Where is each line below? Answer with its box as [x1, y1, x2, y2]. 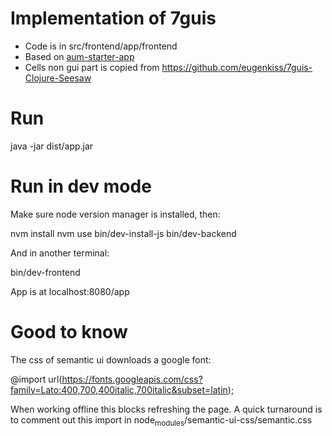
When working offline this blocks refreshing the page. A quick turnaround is [10, 403, 323, 415]
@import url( [10, 373, 63, 385]
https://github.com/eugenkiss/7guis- [161, 61, 313, 73]
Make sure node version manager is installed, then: [10, 208, 221, 220]
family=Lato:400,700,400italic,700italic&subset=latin [10, 383, 228, 396]
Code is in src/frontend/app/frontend [24, 40, 178, 52]
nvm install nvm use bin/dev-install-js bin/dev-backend [10, 227, 237, 239]
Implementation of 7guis [10, 7, 217, 30]
